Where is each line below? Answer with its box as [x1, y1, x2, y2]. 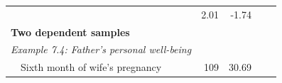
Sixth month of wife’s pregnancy [20, 60, 162, 74]
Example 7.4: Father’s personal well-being [11, 42, 192, 57]
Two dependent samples [11, 24, 130, 39]
